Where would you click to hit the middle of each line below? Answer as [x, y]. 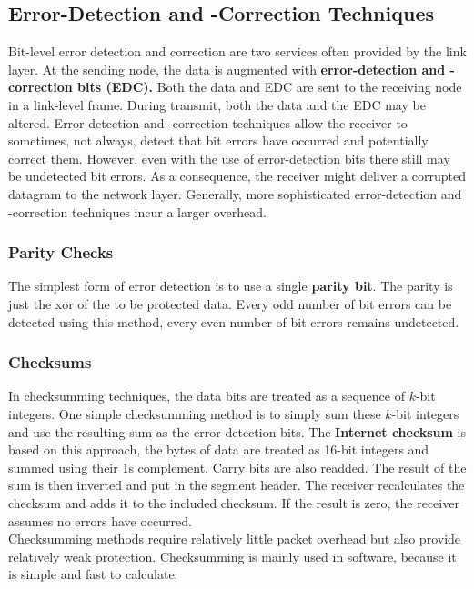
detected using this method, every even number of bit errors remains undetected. [234, 321]
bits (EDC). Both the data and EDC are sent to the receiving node [270, 87]
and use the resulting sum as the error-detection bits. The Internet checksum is [237, 431]
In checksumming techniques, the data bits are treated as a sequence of [207, 396]
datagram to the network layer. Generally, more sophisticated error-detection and [235, 193]
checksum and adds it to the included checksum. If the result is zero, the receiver [234, 502]
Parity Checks [61, 252]
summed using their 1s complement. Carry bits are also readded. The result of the [237, 467]
